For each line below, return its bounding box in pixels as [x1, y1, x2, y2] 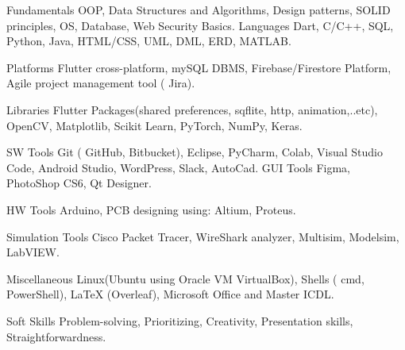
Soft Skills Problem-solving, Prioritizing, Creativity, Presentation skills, [6, 312, 353, 329]
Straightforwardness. [6, 328, 106, 344]
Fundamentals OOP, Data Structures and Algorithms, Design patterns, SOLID [6, 2, 391, 17]
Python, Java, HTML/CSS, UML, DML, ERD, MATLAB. [6, 33, 291, 49]
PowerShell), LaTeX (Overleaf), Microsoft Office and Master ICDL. [6, 286, 334, 302]
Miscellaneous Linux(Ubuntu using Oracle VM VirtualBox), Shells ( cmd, [6, 270, 364, 287]
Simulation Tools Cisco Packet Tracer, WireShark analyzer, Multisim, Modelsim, [6, 228, 399, 244]
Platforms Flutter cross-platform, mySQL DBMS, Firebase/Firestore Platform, [6, 59, 391, 75]
